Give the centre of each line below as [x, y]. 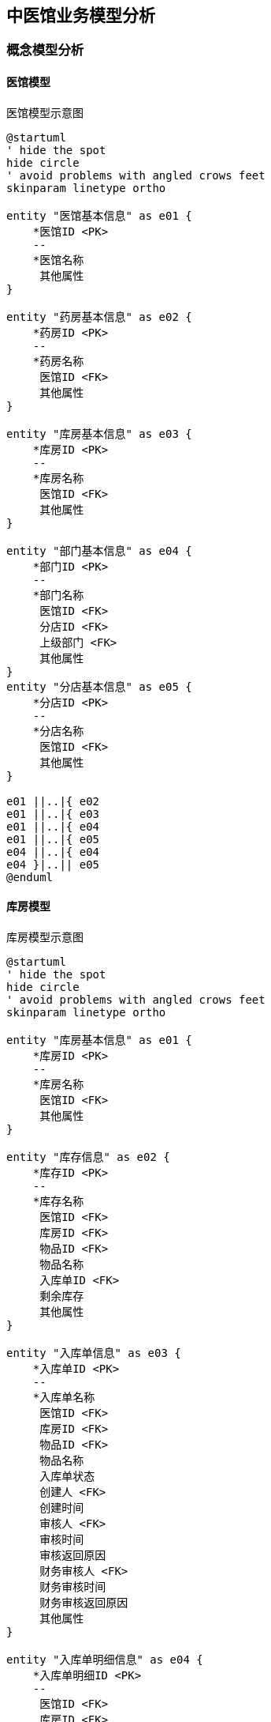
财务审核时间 [73, 1586]
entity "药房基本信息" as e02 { [99, 317]
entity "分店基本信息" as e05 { [99, 686]
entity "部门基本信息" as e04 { [99, 550]
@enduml [30, 877]
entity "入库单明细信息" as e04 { [105, 1659]
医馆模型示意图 [45, 112]
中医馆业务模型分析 [81, 15]
